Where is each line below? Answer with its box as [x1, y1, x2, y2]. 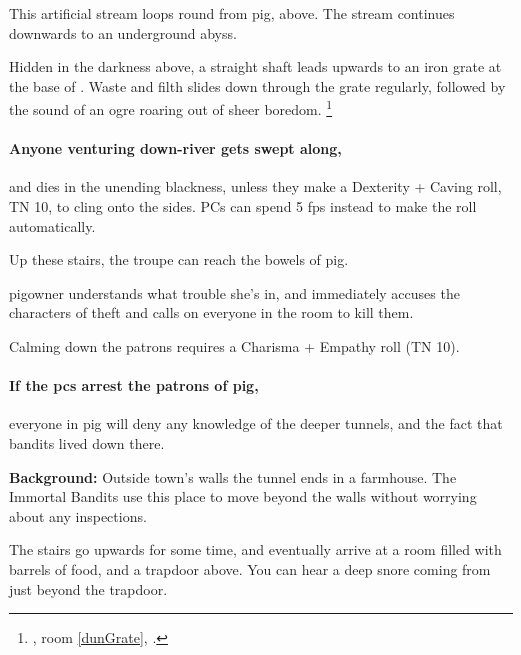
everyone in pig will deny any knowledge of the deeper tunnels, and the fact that [9, 413, 503, 434]
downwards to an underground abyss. [9, 22, 237, 43]
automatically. [9, 215, 96, 236]
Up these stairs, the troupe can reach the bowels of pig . [9, 249, 349, 270]
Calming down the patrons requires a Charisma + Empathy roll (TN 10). [9, 335, 460, 356]
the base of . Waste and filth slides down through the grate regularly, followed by [9, 75, 506, 96]
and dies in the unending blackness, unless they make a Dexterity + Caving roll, [9, 176, 502, 197]
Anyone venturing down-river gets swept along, [9, 138, 342, 159]
